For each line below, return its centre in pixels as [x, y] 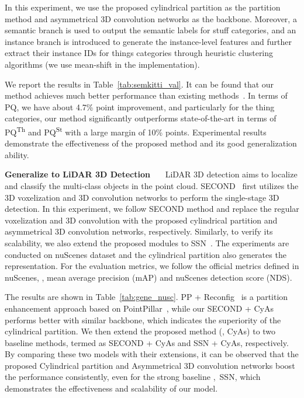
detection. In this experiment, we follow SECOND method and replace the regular [152, 209]
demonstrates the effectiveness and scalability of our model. [111, 388]
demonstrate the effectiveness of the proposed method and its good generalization [151, 143]
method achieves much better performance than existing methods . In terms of [146, 95]
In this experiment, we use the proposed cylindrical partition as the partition [143, 7]
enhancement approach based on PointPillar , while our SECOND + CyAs [139, 308]
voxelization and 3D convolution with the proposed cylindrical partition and [141, 220]
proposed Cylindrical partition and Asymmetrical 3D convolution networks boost [150, 365]
